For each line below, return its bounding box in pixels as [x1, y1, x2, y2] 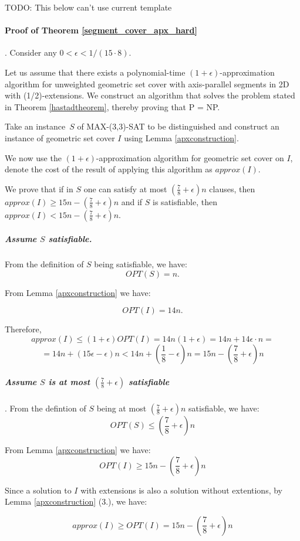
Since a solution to [5, 484, 72, 496]
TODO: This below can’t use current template [5, 1, 172, 13]
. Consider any [5, 46, 57, 59]
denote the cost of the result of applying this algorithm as [5, 163, 213, 175]
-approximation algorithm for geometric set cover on [96, 151, 284, 164]
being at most [96, 402, 147, 414]
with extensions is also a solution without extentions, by [80, 484, 282, 496]
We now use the [5, 151, 62, 164]
